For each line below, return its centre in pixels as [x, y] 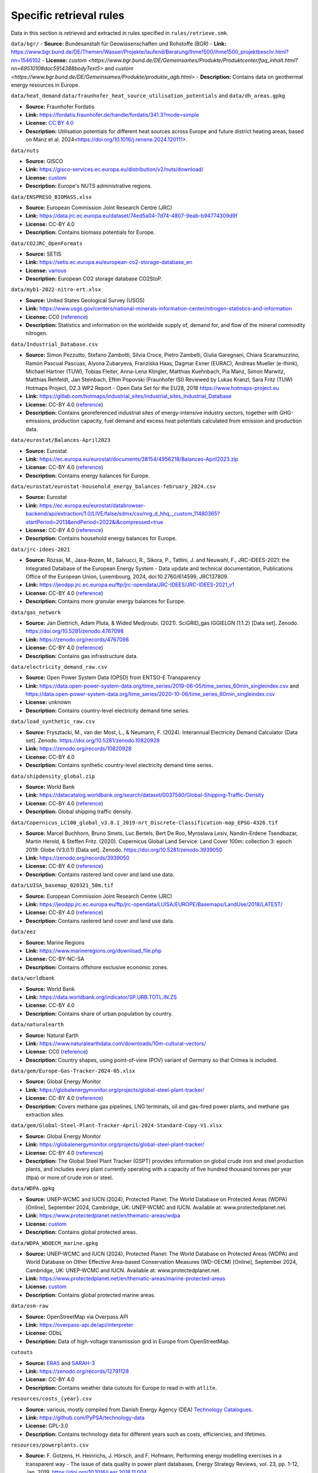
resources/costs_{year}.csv [52, 1399]
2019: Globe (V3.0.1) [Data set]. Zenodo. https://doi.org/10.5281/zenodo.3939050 [124, 850]
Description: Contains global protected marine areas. [90, 1295]
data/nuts [25, 151]
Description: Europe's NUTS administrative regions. [89, 186]
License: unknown [48, 702]
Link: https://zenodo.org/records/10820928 [79, 749]
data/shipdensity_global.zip [53, 776]
